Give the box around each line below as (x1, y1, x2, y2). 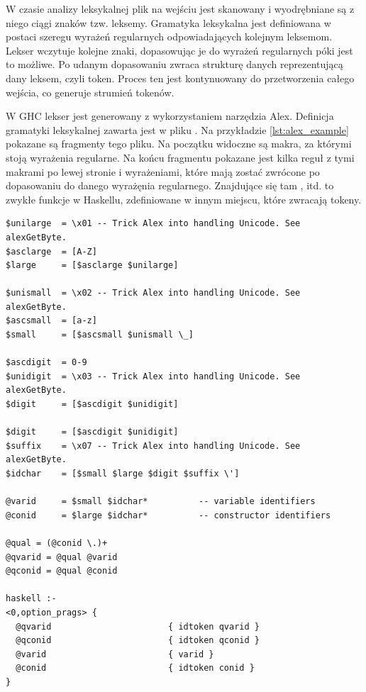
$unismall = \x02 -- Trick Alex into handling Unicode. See (6, 288, 301, 298)
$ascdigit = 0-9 (6, 357, 87, 368)
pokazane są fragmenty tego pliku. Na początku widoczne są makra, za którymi (6, 136, 352, 151)
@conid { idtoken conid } (16, 663, 255, 674)
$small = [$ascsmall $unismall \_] (6, 330, 194, 340)
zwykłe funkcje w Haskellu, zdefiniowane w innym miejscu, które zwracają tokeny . (6, 191, 362, 206)
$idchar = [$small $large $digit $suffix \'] (6, 469, 240, 479)
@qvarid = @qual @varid (6, 552, 118, 562)
